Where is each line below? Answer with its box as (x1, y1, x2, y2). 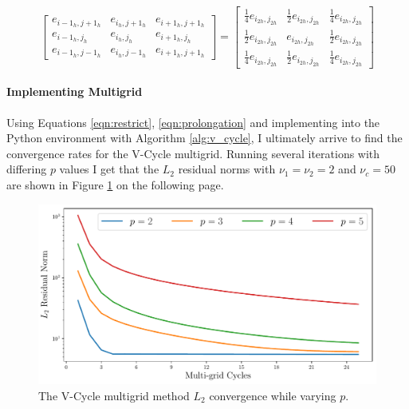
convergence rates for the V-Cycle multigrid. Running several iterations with (6, 145, 380, 161)
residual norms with (178, 161, 276, 177)
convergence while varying (209, 387, 336, 403)
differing (6, 161, 47, 177)
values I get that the (59, 161, 159, 177)
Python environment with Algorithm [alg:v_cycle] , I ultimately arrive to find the (6, 129, 403, 146)
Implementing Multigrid (6, 83, 143, 100)
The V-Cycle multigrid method (38, 387, 190, 403)
